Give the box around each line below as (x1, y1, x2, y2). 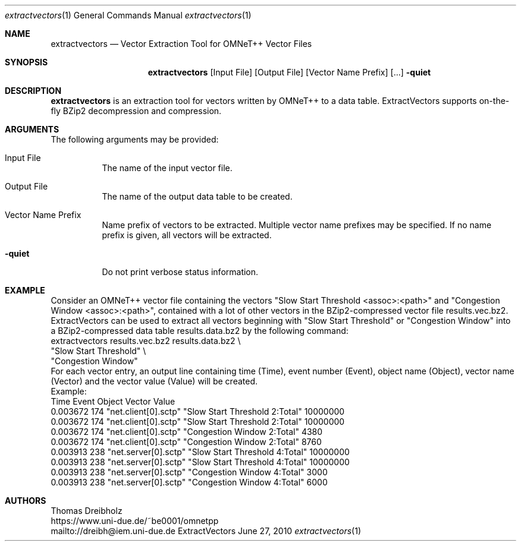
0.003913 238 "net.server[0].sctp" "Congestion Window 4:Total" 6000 (51, 477, 328, 487)
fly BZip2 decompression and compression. (51, 106, 222, 116)
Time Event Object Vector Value (51, 396, 175, 406)
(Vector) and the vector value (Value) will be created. (51, 376, 258, 386)
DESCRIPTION (5, 86, 62, 96)
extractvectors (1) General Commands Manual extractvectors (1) (5, 10, 252, 20)
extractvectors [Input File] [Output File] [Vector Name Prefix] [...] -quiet (147, 67, 431, 77)
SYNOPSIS (5, 57, 48, 67)
